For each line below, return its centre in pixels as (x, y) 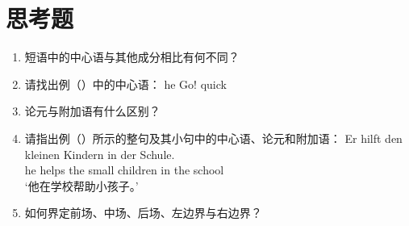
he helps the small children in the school (124, 170)
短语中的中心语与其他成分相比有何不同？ (132, 57)
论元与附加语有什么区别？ (92, 111)
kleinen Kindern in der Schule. (100, 154)
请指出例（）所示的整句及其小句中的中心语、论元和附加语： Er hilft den (213, 138)
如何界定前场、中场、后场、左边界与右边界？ (143, 213)
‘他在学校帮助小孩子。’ (81, 185)
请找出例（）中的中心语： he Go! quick (125, 84)
